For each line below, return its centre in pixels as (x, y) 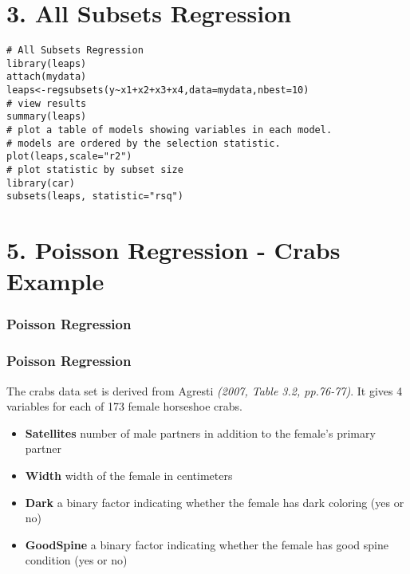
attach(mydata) (47, 77)
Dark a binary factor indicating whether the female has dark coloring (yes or (215, 502)
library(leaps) (47, 63)
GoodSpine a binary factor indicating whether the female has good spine (207, 544)
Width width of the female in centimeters (129, 475)
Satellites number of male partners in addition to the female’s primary (200, 432)
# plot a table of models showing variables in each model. (170, 130)
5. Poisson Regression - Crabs (173, 250)
